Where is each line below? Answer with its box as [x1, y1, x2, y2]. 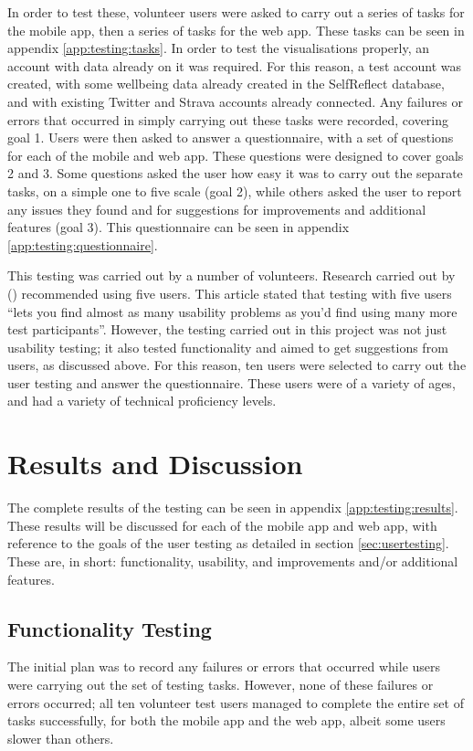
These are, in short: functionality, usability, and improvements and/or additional [7, 551, 458, 570]
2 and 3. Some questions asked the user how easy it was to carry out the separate [7, 164, 463, 183]
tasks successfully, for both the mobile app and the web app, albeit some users [7, 711, 446, 730]
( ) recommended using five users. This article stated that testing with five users [7, 283, 452, 302]
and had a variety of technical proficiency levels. [7, 391, 277, 410]
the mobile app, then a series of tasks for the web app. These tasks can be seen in [7, 20, 465, 39]
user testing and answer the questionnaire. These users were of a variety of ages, [7, 373, 456, 392]
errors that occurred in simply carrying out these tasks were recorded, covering [7, 110, 449, 129]
